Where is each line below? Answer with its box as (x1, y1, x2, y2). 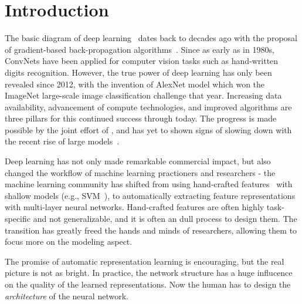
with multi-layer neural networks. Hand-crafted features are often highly (5, 201, 264, 213)
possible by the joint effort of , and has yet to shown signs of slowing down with (5, 123, 292, 136)
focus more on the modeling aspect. (5, 235, 133, 248)
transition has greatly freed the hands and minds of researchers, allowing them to (5, 224, 297, 236)
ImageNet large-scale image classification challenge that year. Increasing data (5, 89, 282, 102)
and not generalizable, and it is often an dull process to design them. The (33, 212, 297, 225)
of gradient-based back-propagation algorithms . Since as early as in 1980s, (5, 43, 274, 55)
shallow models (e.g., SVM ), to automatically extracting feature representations (5, 189, 296, 201)
